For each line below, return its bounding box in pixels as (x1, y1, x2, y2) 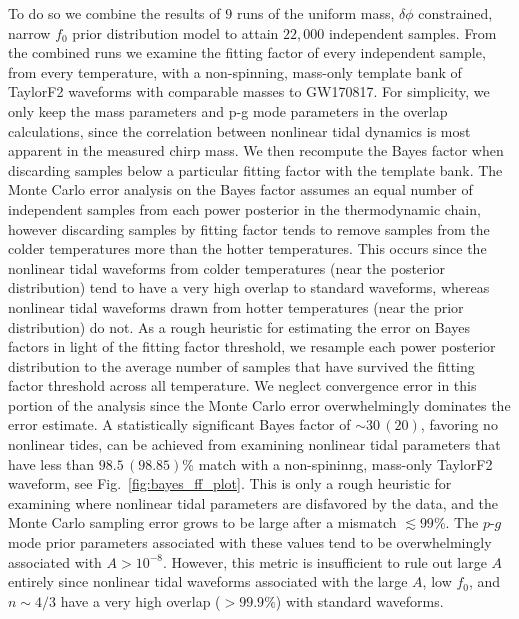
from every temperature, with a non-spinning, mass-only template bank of (8, 61, 462, 82)
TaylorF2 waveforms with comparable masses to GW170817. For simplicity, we (8, 81, 490, 102)
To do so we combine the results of (8, 3, 221, 23)
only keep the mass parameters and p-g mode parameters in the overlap (8, 100, 448, 121)
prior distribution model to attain (72, 22, 279, 43)
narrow (8, 22, 51, 43)
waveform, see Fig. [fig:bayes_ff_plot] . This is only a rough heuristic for (8, 473, 452, 494)
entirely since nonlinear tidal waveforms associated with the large (8, 571, 408, 592)
